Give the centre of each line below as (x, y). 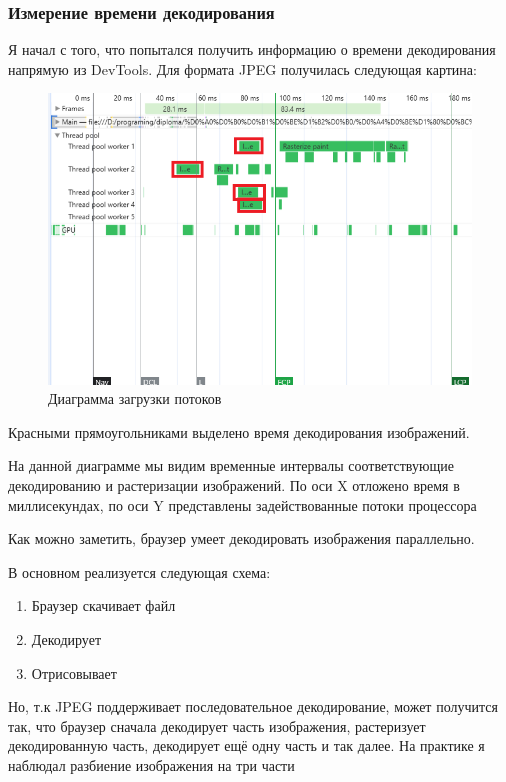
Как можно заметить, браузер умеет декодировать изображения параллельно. (241, 538)
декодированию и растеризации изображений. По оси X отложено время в (234, 484)
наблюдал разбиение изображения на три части (151, 764)
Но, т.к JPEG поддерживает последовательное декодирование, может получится (253, 706)
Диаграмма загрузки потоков (135, 398)
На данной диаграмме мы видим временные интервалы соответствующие (231, 465)
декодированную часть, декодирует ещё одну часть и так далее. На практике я (246, 745)
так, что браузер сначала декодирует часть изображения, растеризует (217, 725)
